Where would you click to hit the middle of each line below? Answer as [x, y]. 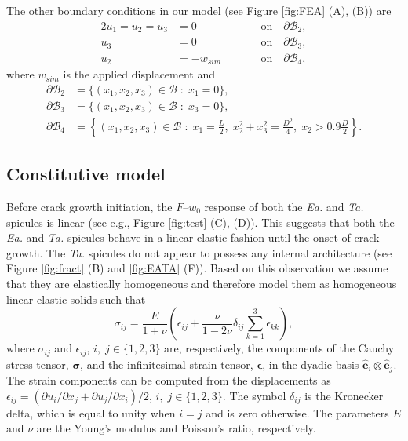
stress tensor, [38, 364]
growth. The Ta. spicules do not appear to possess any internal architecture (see [199, 252]
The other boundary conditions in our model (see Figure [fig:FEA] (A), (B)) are [199, 10]
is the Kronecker [344, 395]
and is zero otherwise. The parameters [297, 412]
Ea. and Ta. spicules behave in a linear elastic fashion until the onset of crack [193, 237]
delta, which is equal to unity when [91, 412]
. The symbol [254, 395]
